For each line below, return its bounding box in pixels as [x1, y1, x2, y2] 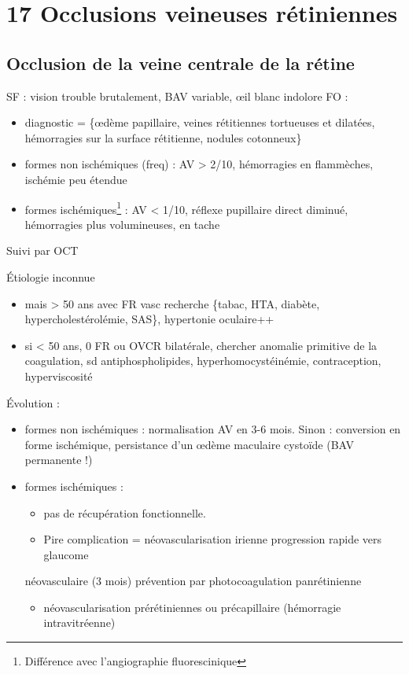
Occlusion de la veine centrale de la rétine [6, 50, 355, 75]
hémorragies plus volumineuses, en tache [24, 215, 220, 232]
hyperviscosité [24, 367, 93, 384]
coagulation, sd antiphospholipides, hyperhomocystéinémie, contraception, [24, 352, 381, 369]
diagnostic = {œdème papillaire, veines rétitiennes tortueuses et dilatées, [24, 114, 375, 131]
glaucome [43, 546, 89, 562]
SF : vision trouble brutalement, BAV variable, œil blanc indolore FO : [6, 87, 348, 104]
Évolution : [6, 394, 60, 411]
